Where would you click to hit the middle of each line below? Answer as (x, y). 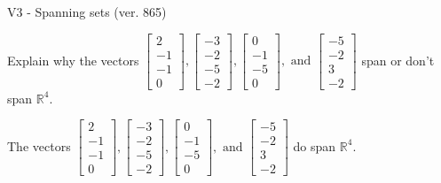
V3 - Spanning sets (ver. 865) (87, 11)
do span (315, 145)
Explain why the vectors (73, 60)
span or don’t (398, 60)
